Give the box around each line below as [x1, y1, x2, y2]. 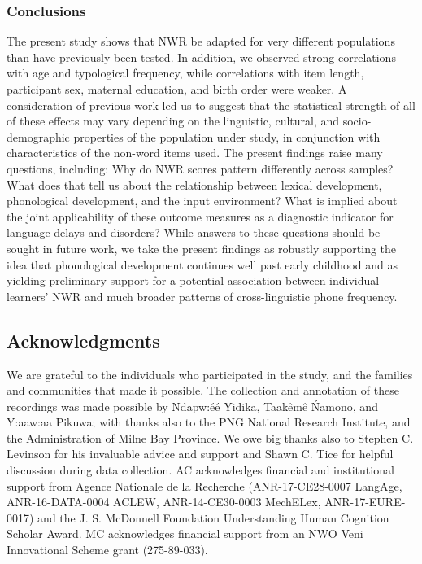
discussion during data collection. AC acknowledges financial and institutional [7, 461, 394, 479]
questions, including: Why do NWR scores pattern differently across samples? [7, 160, 394, 177]
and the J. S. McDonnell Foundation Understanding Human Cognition [37, 509, 389, 526]
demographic [7, 128, 70, 145]
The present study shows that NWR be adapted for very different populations [7, 33, 395, 50]
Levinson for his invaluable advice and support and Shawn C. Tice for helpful [7, 445, 394, 462]
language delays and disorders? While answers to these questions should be [7, 224, 381, 241]
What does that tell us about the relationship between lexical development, [7, 176, 382, 193]
